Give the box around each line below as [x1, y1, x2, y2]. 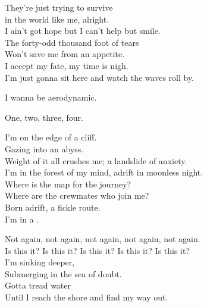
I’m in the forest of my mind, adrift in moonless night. [5, 166, 203, 178]
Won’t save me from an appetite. [5, 48, 125, 60]
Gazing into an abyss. [5, 142, 84, 155]
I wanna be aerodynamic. [5, 91, 97, 104]
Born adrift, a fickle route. [5, 201, 101, 213]
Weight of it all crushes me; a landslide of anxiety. [5, 154, 187, 167]
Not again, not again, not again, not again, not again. [5, 233, 200, 245]
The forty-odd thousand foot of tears [5, 36, 139, 48]
